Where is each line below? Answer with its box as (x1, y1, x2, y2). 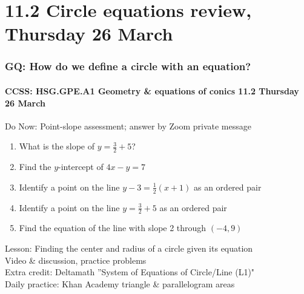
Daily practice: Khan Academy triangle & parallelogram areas (5, 277, 235, 290)
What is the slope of (19, 140, 95, 152)
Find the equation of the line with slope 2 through (19, 221, 207, 234)
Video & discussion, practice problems (5, 253, 147, 266)
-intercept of (58, 160, 104, 173)
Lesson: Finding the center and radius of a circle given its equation (5, 242, 253, 255)
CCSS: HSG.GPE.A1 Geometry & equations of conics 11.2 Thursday (5, 85, 299, 97)
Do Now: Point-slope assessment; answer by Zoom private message (5, 119, 251, 132)
